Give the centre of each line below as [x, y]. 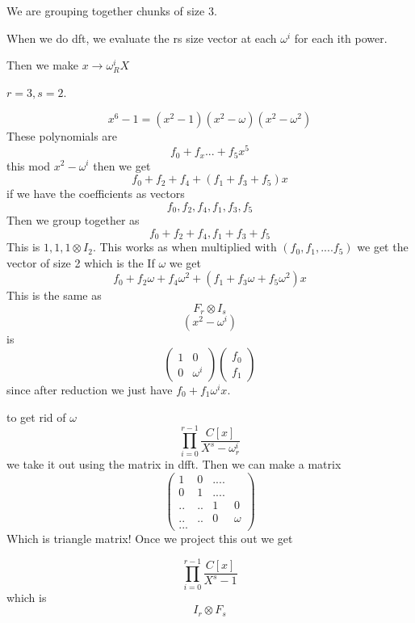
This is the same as [54, 295]
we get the [383, 247]
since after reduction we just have [90, 390]
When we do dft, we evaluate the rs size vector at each [142, 38]
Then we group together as [73, 220]
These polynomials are [62, 136]
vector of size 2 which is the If [81, 262]
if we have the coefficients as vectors [96, 194]
